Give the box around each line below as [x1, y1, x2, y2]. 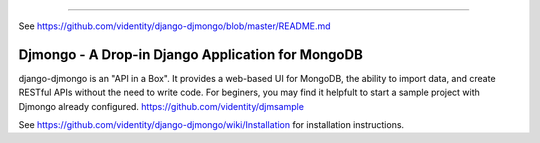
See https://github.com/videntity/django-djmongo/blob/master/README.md [18, 20, 331, 32]
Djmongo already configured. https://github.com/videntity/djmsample [18, 100, 305, 112]
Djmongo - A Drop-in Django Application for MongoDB [18, 46, 364, 63]
